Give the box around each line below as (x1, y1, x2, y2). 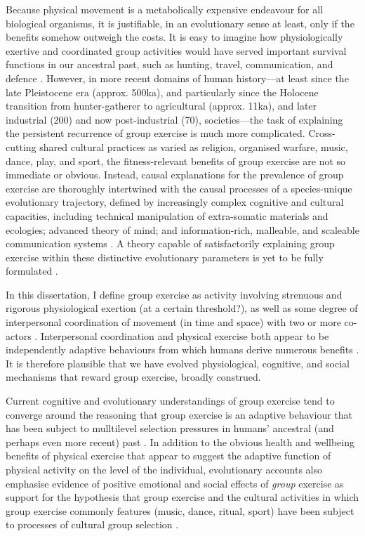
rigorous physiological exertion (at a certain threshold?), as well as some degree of (6, 301, 358, 315)
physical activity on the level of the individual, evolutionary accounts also (6, 462, 323, 476)
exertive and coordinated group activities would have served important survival (6, 43, 347, 58)
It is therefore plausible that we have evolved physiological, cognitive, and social (6, 355, 350, 370)
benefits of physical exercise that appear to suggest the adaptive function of (6, 448, 331, 463)
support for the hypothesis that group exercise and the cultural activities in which (6, 490, 359, 504)
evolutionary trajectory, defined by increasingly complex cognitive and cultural (6, 195, 344, 209)
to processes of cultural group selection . (6, 517, 179, 532)
